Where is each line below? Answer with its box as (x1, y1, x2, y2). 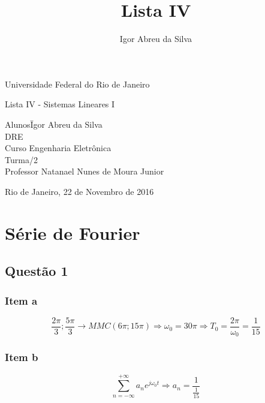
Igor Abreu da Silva (119, 32, 192, 45)
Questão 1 (5, 261, 68, 280)
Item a (5, 293, 38, 308)
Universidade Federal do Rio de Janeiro (5, 77, 150, 90)
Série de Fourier (5, 220, 140, 245)
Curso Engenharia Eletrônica (5, 142, 112, 154)
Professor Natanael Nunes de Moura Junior (5, 165, 164, 178)
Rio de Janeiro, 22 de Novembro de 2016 (5, 185, 154, 197)
